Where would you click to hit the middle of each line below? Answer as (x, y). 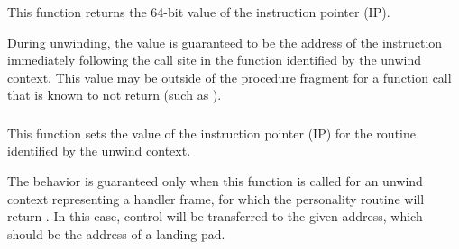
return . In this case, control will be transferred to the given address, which (215, 216)
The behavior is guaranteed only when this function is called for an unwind (215, 181)
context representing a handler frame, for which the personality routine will (216, 198)
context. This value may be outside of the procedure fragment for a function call (229, 77)
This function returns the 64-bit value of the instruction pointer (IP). (199, 11)
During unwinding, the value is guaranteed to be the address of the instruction (225, 42)
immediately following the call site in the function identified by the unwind (215, 60)
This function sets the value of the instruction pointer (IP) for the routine (211, 133)
